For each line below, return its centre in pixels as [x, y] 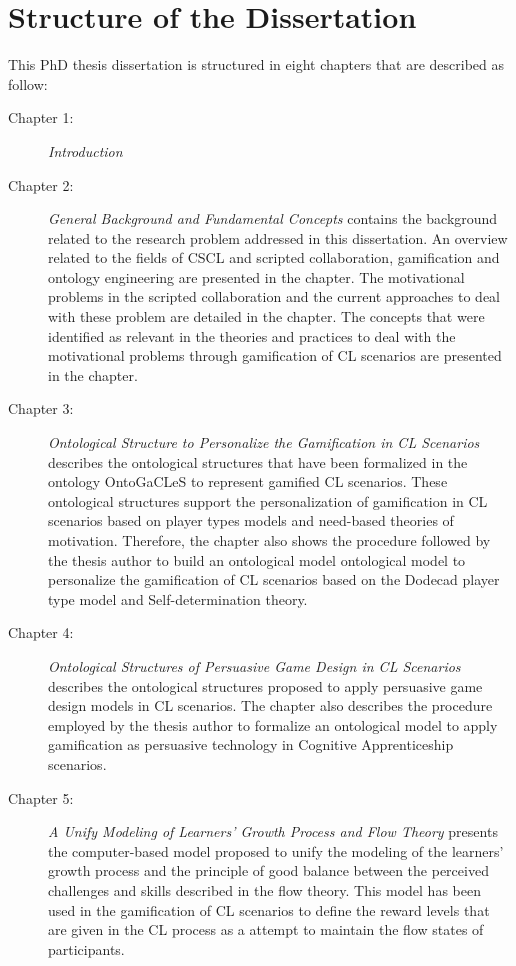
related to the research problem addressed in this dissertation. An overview [278, 237]
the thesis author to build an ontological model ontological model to [257, 559]
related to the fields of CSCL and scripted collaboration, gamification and [274, 257]
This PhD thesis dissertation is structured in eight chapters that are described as [256, 64]
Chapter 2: [41, 184]
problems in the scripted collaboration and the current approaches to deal [274, 296]
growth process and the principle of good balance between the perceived [268, 870]
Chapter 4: [41, 632]
